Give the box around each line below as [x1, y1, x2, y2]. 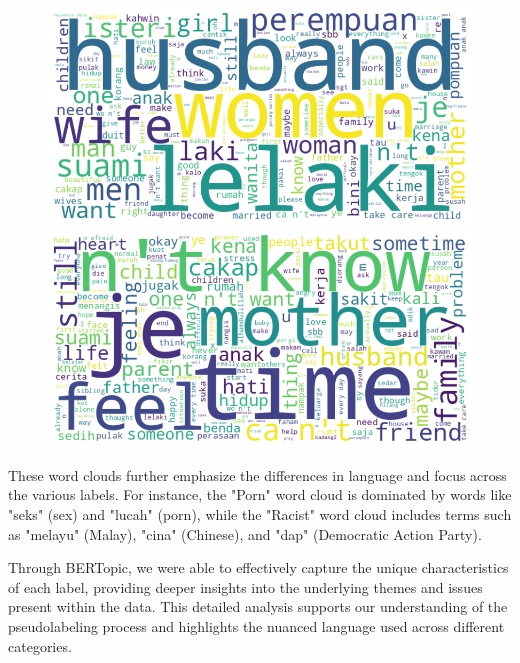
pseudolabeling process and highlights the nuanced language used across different [8, 616, 505, 636]
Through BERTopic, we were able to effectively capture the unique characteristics [8, 557, 509, 578]
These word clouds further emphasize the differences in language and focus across [8, 464, 507, 485]
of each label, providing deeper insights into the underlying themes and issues [8, 576, 483, 597]
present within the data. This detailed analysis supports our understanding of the [8, 596, 508, 617]
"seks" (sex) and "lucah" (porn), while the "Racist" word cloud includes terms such [8, 504, 512, 525]
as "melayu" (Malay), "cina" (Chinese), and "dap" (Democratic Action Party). [8, 523, 482, 544]
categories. [8, 635, 72, 656]
